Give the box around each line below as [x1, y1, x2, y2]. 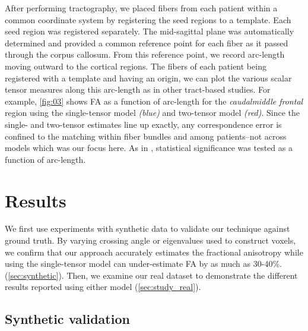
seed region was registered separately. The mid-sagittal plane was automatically [5, 25, 294, 37]
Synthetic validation [5, 310, 130, 328]
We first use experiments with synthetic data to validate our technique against [5, 222, 290, 235]
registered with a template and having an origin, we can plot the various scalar [5, 71, 292, 84]
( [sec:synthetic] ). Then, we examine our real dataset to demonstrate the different [5, 269, 298, 281]
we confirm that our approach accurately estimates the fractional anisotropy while [5, 245, 303, 258]
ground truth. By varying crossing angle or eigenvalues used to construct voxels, [5, 234, 296, 247]
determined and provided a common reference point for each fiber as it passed [5, 36, 288, 49]
